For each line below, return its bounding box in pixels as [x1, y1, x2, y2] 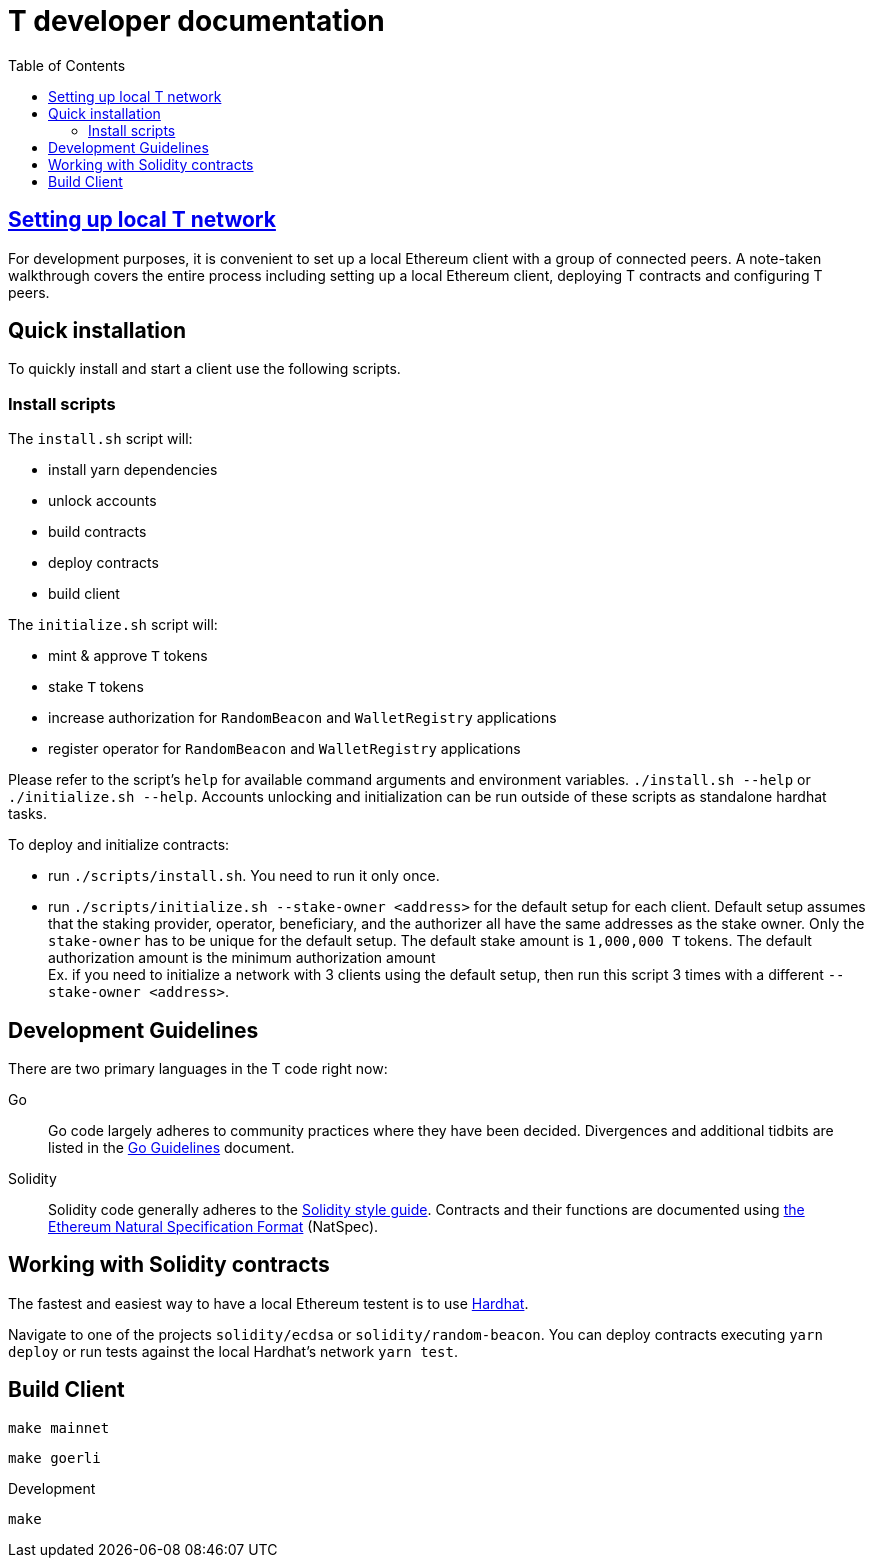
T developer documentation [8, 4, 385, 38]
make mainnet [8, 1419, 110, 1436]
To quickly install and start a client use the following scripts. [8, 360, 401, 378]
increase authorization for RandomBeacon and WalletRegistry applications [48, 709, 557, 727]
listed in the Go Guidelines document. [48, 1139, 295, 1157]
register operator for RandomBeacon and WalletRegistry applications [48, 740, 521, 758]
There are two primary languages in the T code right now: [8, 1060, 388, 1078]
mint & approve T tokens [48, 647, 208, 665]
